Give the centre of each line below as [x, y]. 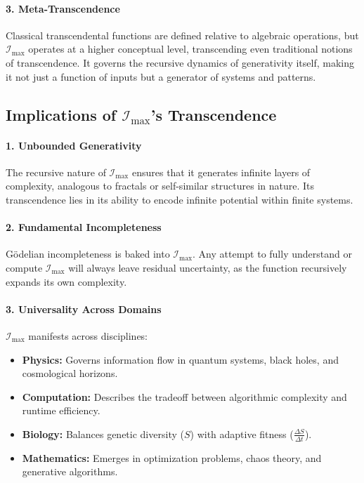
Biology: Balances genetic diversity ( [103, 434]
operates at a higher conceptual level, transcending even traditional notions [190, 49]
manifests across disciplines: [88, 335]
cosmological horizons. [70, 373]
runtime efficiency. [61, 410]
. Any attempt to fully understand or [272, 254]
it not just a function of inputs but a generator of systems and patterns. [161, 76]
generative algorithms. [70, 471]
